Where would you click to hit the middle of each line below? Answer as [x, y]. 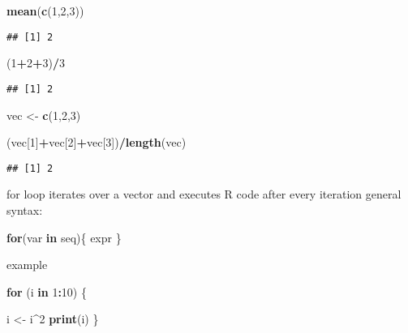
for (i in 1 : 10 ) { [47, 291]
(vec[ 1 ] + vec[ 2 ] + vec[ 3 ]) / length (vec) [97, 142]
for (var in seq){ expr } [64, 237]
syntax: [25, 209]
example [27, 265]
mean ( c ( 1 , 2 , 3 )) [45, 11]
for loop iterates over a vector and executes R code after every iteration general [204, 194]
